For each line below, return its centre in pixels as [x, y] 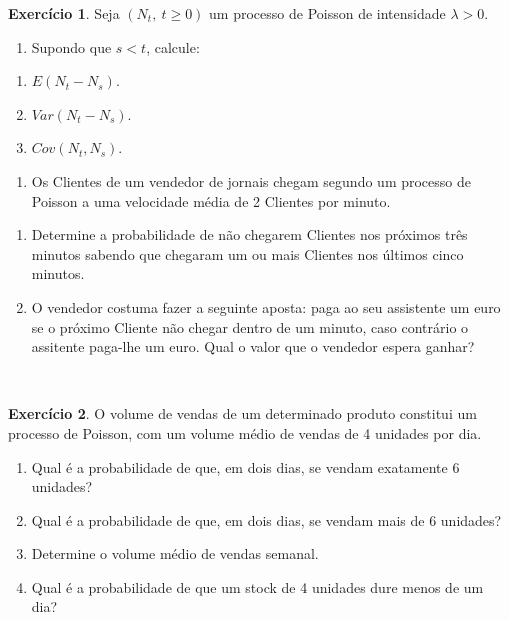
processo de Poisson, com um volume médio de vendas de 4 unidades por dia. [245, 432]
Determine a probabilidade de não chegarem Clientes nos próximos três [249, 234]
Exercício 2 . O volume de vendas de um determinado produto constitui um [242, 413]
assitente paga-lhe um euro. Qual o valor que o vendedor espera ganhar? [253, 346]
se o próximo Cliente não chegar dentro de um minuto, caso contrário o [250, 326]
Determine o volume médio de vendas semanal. [175, 553]
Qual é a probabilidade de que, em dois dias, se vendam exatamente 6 [245, 466]
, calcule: [173, 46]
